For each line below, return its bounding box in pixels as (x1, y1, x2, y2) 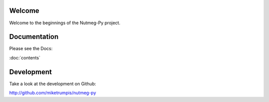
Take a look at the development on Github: (9, 81, 97, 87)
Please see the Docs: (9, 46, 53, 51)
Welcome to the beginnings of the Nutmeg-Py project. (9, 20, 121, 26)
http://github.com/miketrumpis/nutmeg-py (9, 90, 97, 96)
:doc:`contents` (9, 54, 41, 60)
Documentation (9, 33, 59, 41)
